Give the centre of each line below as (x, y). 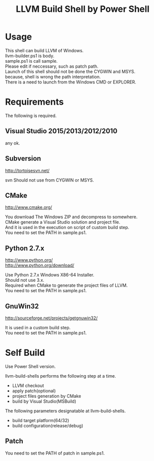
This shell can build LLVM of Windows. (44, 50)
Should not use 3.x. (25, 280)
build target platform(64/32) (41, 420)
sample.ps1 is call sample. (31, 61)
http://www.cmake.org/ (29, 207)
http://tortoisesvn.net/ (27, 170)
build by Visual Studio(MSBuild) (44, 401)
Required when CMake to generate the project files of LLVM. (66, 285)
